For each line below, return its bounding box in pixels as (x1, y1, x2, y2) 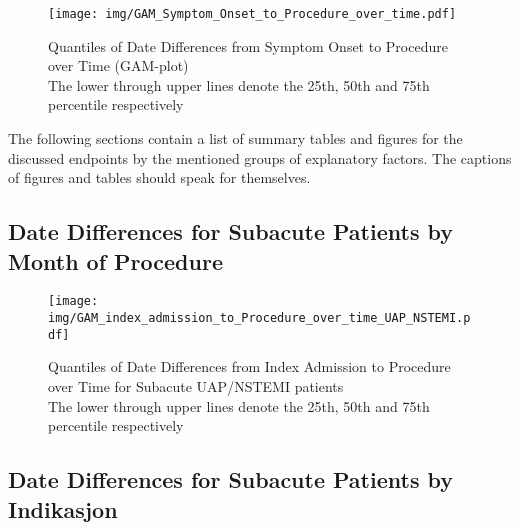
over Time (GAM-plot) (48, 55, 189, 76)
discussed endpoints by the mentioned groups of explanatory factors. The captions (8, 147, 512, 168)
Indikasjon (8, 493, 118, 524)
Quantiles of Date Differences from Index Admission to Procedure (48, 356, 451, 377)
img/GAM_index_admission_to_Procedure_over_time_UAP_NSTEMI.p (48, 311, 471, 326)
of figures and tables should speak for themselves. (8, 167, 311, 188)
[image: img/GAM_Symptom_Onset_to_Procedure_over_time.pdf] (48, 7, 457, 21)
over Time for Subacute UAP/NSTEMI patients (48, 375, 344, 396)
